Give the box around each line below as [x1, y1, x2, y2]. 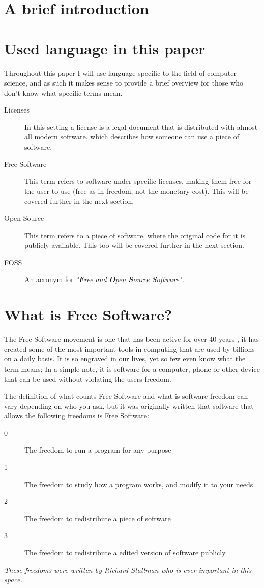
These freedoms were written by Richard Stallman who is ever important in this [4, 564, 252, 575]
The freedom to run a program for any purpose [24, 444, 171, 455]
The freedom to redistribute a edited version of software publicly [24, 547, 226, 558]
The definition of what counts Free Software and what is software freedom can [4, 390, 248, 401]
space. [4, 574, 22, 585]
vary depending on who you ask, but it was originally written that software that [4, 400, 254, 411]
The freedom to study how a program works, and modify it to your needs [24, 479, 253, 489]
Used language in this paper [4, 38, 206, 59]
